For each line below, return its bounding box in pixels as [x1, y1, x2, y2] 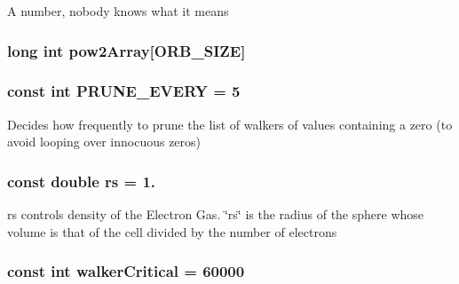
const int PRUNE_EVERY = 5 [7, 80, 241, 102]
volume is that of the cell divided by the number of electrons [7, 222, 337, 241]
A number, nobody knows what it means [7, 2, 229, 20]
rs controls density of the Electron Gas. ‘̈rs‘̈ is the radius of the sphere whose [7, 205, 424, 224]
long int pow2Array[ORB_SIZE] [7, 39, 246, 61]
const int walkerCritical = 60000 [7, 260, 245, 282]
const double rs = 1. [7, 170, 156, 192]
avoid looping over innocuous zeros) [7, 132, 202, 151]
